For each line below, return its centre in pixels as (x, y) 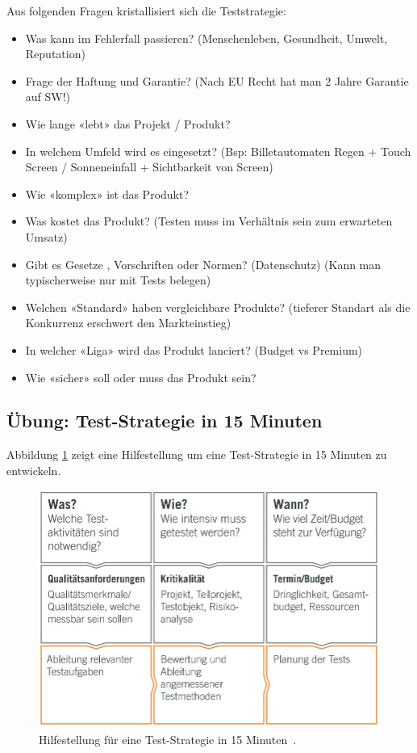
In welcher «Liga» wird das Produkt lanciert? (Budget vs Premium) (194, 349)
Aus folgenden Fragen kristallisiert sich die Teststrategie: (146, 11)
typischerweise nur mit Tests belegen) (118, 280)
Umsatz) (46, 236)
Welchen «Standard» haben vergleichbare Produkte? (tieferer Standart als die (218, 307)
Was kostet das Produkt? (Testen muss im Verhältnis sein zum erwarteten (209, 221)
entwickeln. (34, 470)
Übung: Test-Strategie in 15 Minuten (165, 421)
